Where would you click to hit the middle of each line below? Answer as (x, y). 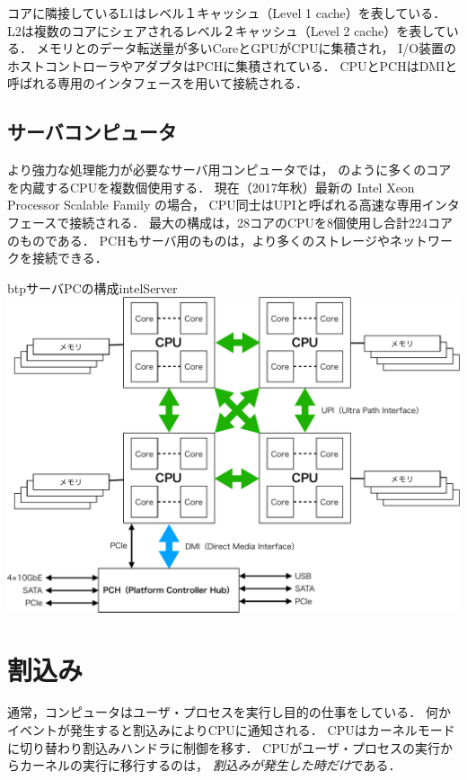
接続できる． (70, 258)
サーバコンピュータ (92, 132)
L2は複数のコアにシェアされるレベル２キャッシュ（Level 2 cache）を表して (227, 30)
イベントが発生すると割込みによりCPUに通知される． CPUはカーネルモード (231, 730)
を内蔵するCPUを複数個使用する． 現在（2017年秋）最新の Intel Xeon (211, 187)
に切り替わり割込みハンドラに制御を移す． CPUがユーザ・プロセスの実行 (224, 747)
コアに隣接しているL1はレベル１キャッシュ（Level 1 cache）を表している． (227, 13)
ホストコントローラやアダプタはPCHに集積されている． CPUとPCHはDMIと (233, 65)
